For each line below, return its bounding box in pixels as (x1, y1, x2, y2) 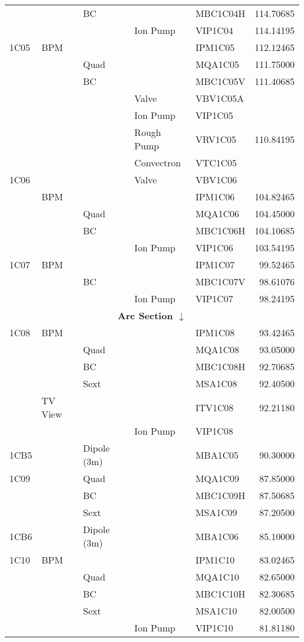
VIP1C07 (195, 292, 233, 305)
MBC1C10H (195, 587, 246, 600)
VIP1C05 (195, 108, 233, 122)
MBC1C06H (195, 224, 246, 237)
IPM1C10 (195, 553, 235, 566)
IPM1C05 (195, 40, 235, 54)
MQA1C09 (195, 472, 240, 485)
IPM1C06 (195, 190, 235, 203)
